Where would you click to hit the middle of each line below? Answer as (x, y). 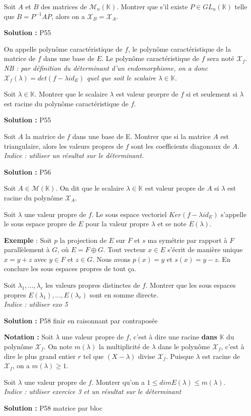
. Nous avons (112, 259)
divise (146, 356)
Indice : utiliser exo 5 (36, 304)
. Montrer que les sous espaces (191, 285)
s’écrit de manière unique (205, 249)
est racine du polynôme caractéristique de (66, 103)
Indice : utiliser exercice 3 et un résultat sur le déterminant (93, 391)
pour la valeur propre (117, 224)
